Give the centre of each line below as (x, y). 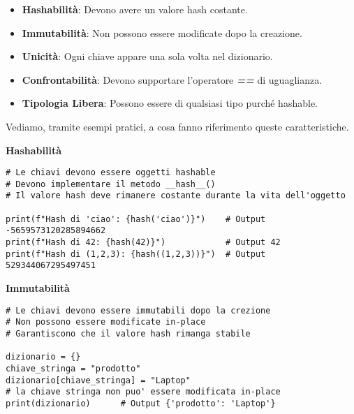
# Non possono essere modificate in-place (106, 322)
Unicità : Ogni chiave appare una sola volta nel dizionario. (147, 56)
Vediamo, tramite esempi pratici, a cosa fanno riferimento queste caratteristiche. (177, 126)
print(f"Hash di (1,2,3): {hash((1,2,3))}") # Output (136, 254)
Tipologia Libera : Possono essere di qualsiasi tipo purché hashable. (170, 103)
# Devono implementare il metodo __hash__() (111, 184)
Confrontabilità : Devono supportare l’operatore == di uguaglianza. (172, 79)
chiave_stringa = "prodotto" (73, 368)
